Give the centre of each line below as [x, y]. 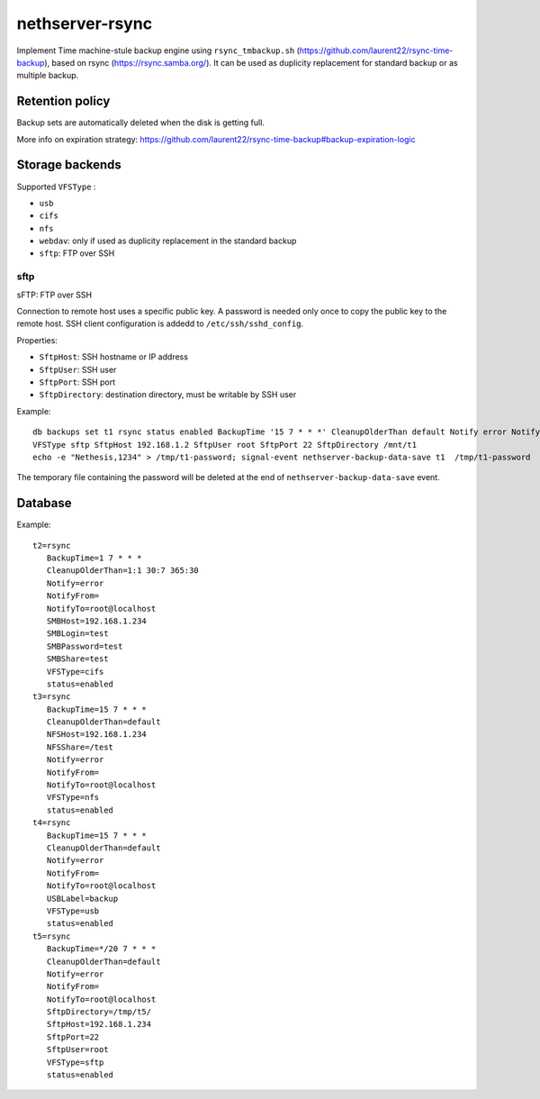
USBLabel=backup [82, 898]
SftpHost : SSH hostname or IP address [114, 357]
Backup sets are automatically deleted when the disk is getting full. [141, 123]
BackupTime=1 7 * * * [94, 558]
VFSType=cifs [75, 672]
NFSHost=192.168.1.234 [97, 735]
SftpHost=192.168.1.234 [99, 1024]
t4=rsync [52, 823]
